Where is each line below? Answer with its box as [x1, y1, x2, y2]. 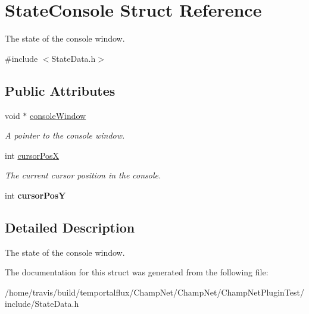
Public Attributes [5, 81, 116, 99]
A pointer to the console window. [5, 129, 125, 142]
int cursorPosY [5, 189, 66, 201]
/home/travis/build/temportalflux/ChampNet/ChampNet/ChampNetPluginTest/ [5, 285, 304, 298]
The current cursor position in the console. [5, 169, 161, 181]
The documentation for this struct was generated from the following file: [5, 266, 269, 278]
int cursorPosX [5, 149, 60, 161]
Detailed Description [5, 218, 135, 236]
